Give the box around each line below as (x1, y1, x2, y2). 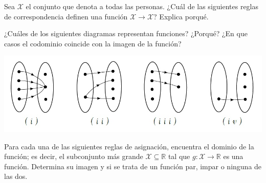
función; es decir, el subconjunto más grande (4, 151, 143, 162)
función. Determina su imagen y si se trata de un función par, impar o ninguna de (4, 161, 262, 171)
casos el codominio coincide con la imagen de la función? (4, 38, 182, 48)
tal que (168, 151, 190, 162)
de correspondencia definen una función (4, 11, 128, 21)
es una (223, 151, 243, 162)
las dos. (4, 171, 28, 181)
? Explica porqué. (153, 11, 209, 21)
